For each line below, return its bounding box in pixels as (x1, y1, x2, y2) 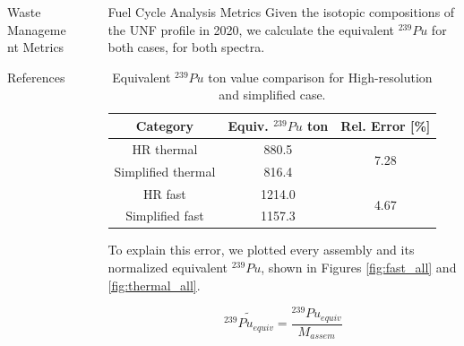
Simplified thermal (114, 161, 216, 180)
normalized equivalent (107, 258, 228, 277)
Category (135, 116, 194, 134)
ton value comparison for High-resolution (208, 67, 433, 86)
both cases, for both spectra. (107, 38, 265, 56)
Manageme (7, 20, 66, 39)
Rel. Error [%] (340, 116, 431, 134)
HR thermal (132, 139, 198, 158)
